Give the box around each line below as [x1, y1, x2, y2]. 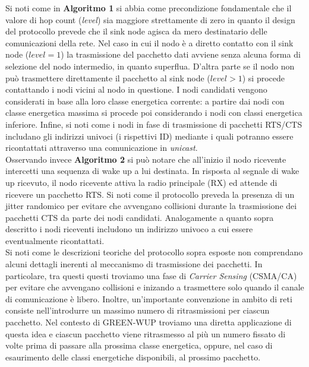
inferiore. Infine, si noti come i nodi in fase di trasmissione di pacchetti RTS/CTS [5, 118, 302, 130]
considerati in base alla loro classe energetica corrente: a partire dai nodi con [5, 94, 285, 107]
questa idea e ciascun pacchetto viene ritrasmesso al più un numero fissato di [5, 327, 286, 340]
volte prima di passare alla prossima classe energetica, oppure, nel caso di [5, 339, 273, 352]
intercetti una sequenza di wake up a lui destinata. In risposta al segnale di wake [5, 164, 299, 177]
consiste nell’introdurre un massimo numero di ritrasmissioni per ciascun [5, 304, 270, 317]
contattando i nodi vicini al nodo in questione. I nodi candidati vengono [5, 83, 267, 96]
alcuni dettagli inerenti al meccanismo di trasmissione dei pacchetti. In [5, 258, 263, 270]
